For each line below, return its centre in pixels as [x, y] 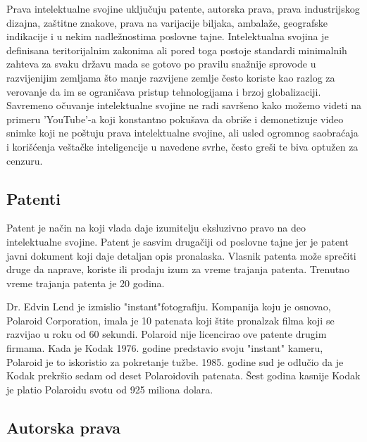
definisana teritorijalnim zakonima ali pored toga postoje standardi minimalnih [177, 50]
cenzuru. [25, 160]
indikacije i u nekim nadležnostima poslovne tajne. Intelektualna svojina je [168, 36]
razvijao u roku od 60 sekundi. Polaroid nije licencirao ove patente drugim [167, 334]
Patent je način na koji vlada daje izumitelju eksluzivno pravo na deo [156, 228]
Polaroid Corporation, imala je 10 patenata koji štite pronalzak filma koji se [170, 320]
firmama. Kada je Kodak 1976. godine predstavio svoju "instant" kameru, [165, 348]
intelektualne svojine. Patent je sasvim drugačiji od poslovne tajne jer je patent [178, 241]
